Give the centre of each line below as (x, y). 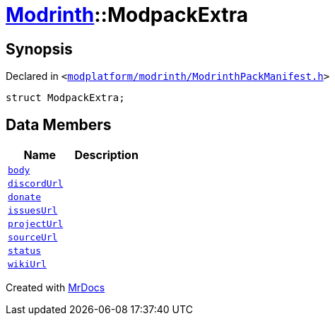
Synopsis (39, 49)
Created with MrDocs (55, 288)
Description (106, 155)
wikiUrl (27, 264)
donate (24, 197)
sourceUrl (33, 238)
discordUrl (36, 184)
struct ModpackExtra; (65, 98)
